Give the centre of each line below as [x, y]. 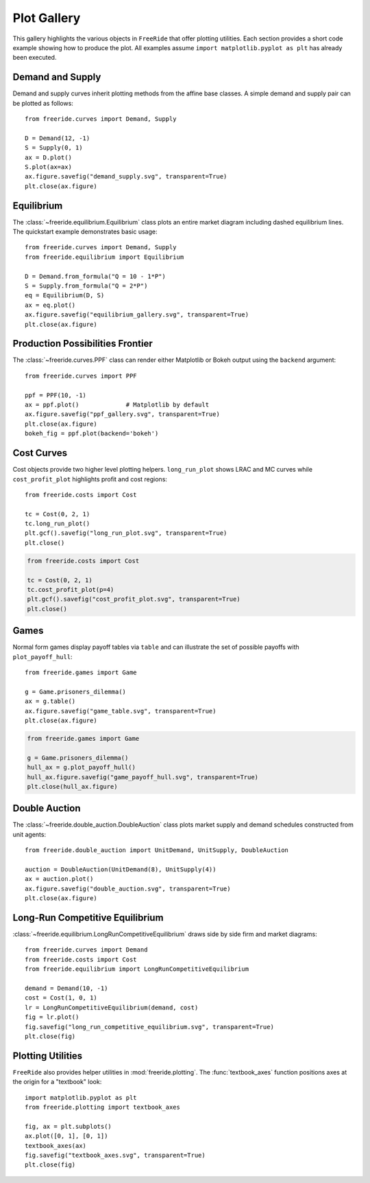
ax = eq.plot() [50, 305]
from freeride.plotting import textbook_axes [103, 1107]
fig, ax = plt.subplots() [69, 1126]
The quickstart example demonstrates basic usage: [85, 232]
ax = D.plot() [48, 157]
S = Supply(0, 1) [54, 148]
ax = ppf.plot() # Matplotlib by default [117, 405]
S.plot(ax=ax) [48, 167]
